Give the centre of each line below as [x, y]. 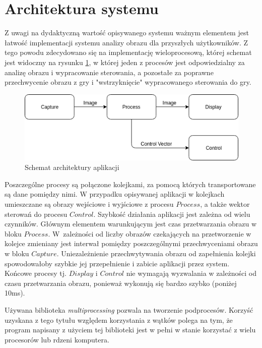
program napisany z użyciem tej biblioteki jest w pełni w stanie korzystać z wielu [130, 330]
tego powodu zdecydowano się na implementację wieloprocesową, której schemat [128, 52]
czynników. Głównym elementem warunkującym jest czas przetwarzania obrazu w [131, 224]
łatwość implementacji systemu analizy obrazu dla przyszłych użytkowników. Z [126, 42]
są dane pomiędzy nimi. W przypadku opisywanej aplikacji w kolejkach [115, 194]
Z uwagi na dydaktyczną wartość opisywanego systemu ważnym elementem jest [127, 33]
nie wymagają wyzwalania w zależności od [191, 273]
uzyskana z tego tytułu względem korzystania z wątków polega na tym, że [119, 320]
